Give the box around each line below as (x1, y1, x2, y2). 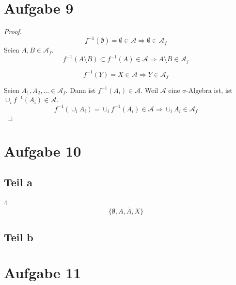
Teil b (4, 229, 33, 244)
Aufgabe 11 (4, 263, 81, 283)
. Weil (141, 85, 158, 95)
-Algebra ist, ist (186, 85, 233, 95)
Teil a (4, 174, 33, 189)
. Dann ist (65, 85, 96, 95)
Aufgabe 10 (4, 141, 81, 161)
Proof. (4, 26, 22, 36)
